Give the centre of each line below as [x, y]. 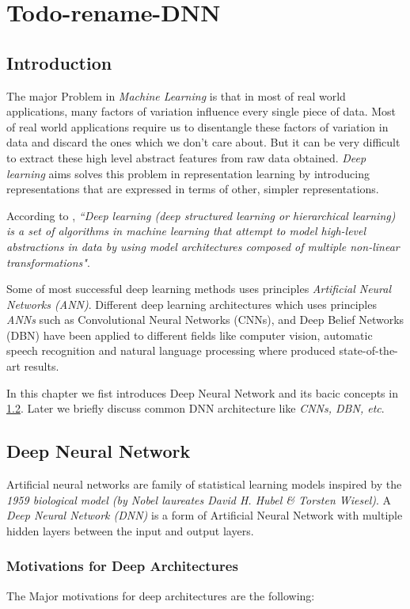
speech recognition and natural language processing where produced [171, 350]
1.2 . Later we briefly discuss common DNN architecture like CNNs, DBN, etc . [196, 408]
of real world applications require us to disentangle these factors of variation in [197, 126]
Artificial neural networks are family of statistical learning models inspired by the [204, 484]
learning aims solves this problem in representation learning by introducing [188, 173]
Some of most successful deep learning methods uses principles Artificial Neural [199, 289]
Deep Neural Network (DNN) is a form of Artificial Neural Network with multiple [205, 515]
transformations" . [48, 262]
